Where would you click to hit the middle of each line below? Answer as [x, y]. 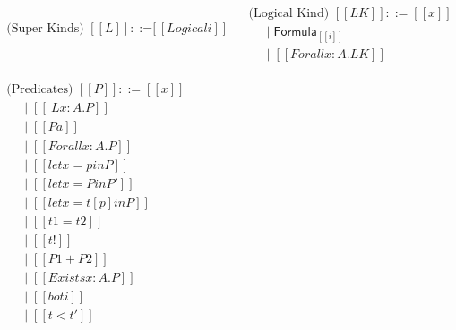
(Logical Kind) [289, 14]
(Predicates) [40, 90]
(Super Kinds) [45, 29]
